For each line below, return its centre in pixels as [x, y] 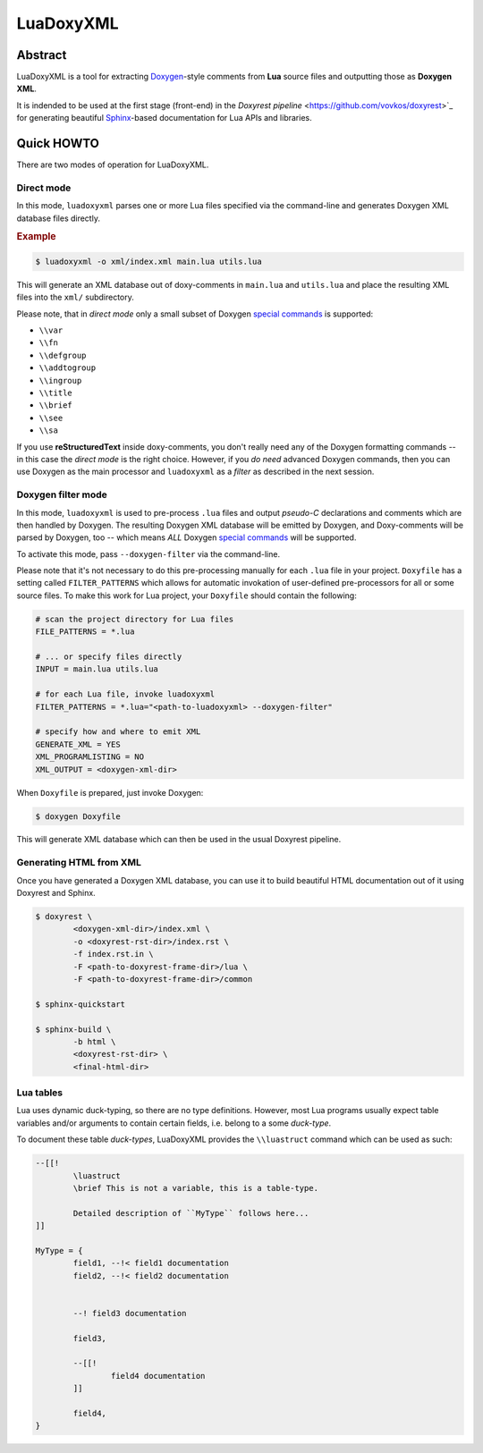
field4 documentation [158, 1376]
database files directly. [58, 218]
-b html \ [94, 1041]
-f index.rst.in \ [113, 954]
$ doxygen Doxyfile [78, 816]
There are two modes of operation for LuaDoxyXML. [113, 165]
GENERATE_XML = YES [78, 744]
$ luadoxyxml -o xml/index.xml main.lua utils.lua [149, 261]
